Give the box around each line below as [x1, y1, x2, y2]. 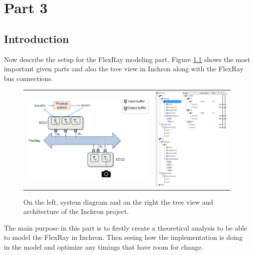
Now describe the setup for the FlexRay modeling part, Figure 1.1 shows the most [4, 54, 250, 64]
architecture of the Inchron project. [23, 206, 129, 216]
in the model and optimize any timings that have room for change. [4, 242, 204, 252]
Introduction [4, 31, 69, 46]
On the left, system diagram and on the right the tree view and [23, 196, 213, 207]
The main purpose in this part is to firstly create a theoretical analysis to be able [4, 222, 247, 233]
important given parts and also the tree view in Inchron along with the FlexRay [4, 64, 244, 74]
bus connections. [4, 73, 53, 83]
